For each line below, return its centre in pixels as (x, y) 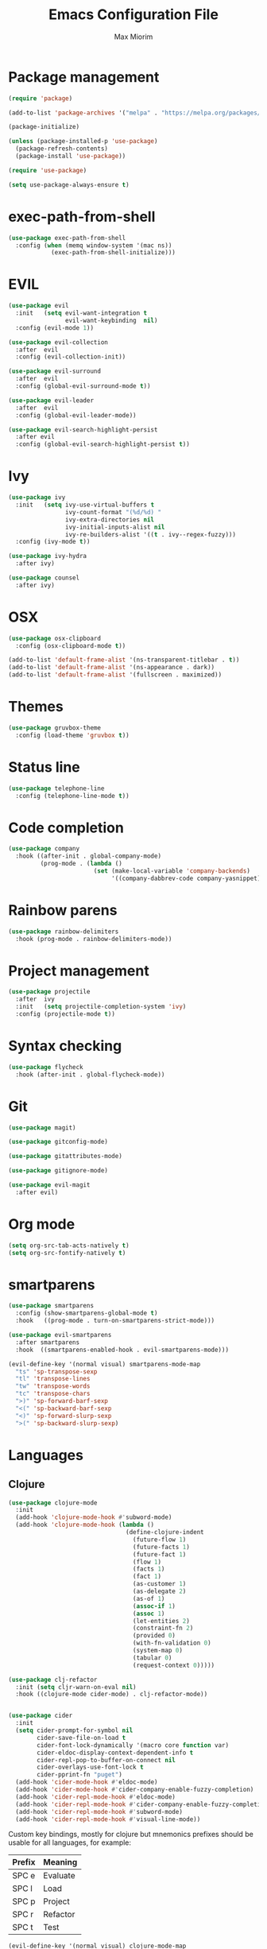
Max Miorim (133, 37)
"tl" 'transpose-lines (53, 1379)
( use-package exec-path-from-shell (67, 238)
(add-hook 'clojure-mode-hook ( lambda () (85, 1525)
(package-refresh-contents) (62, 149)
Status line (44, 767)
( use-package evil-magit (49, 1185)
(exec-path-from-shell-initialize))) (113, 253)
